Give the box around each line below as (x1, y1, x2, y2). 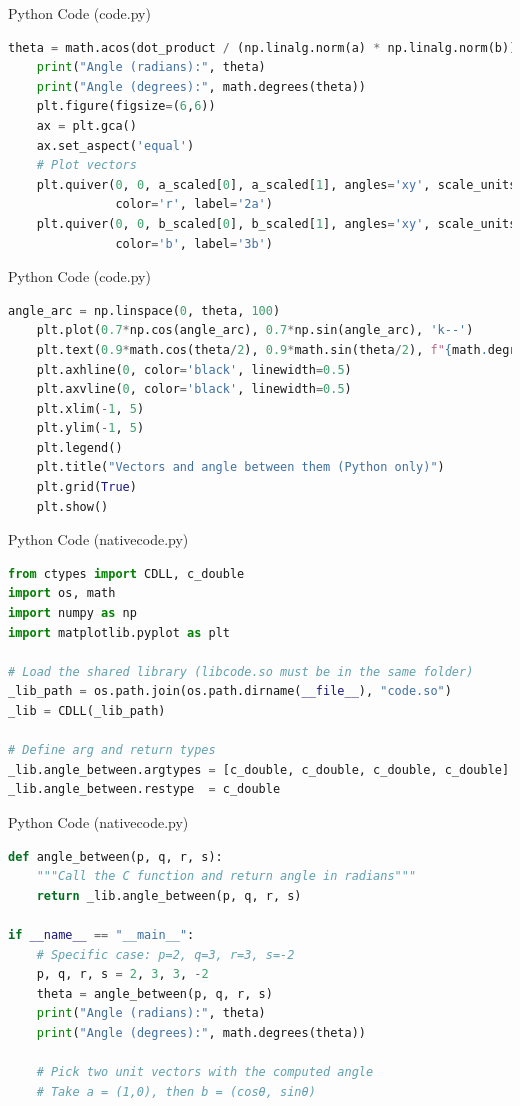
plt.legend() (36, 440, 123, 455)
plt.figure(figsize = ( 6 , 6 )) (36, 99, 216, 114)
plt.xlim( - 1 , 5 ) (36, 401, 145, 416)
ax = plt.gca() (36, 118, 137, 133)
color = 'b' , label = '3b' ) (115, 236, 273, 251)
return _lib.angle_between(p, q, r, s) (36, 888, 302, 903)
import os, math (8, 586, 116, 601)
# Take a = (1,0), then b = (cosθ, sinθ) (36, 1084, 316, 1099)
